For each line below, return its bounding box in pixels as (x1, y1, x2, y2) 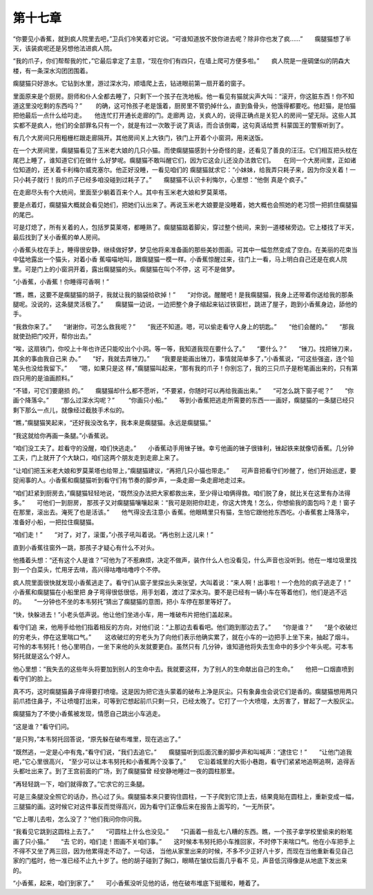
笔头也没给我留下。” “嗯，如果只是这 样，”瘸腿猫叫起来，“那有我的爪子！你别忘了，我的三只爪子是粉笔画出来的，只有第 (12, 364, 358, 373)
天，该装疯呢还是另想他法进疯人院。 (12, 44, 116, 52)
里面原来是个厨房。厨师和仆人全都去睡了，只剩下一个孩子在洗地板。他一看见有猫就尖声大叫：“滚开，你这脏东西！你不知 (12, 92, 355, 100)
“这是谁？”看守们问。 (12, 722, 73, 730)
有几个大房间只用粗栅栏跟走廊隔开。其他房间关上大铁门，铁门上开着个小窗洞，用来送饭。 (12, 133, 267, 142)
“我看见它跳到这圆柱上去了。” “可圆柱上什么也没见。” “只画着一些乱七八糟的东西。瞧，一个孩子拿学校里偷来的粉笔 (12, 827, 353, 836)
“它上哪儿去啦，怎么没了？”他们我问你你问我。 (12, 815, 146, 823)
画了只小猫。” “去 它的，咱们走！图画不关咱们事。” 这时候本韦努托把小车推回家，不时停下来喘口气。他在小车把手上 (12, 837, 356, 845)
